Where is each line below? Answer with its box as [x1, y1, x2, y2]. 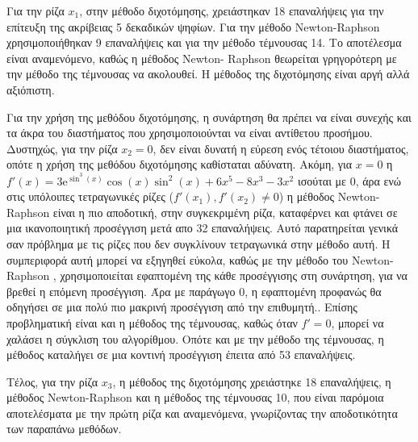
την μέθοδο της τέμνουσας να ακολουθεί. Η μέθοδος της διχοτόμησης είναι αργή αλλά [6, 65, 410, 82]
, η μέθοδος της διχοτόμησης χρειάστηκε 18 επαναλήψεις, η [112, 373, 391, 390]
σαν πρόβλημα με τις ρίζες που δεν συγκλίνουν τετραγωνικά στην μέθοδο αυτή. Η [6, 235, 391, 252]
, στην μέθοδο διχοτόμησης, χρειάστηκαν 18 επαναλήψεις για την [79, 2, 384, 19]
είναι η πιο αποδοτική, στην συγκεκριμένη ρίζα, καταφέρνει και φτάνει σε [52, 203, 398, 220]
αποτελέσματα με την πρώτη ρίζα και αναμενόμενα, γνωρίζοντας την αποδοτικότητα [6, 404, 398, 421]
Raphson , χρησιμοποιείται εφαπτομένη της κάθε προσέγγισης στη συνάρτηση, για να [6, 267, 408, 284]
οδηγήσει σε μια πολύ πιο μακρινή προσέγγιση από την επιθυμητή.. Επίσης [6, 298, 357, 315]
